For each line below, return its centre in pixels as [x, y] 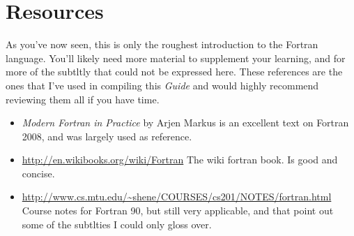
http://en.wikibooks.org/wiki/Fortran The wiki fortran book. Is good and [180, 160]
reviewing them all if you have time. [83, 99]
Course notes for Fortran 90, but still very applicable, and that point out [178, 211]
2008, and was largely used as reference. [107, 136]
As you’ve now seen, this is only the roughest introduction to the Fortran [162, 44]
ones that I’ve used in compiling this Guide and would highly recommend [162, 85]
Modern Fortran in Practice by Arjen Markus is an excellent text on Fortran [185, 123]
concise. [38, 173]
